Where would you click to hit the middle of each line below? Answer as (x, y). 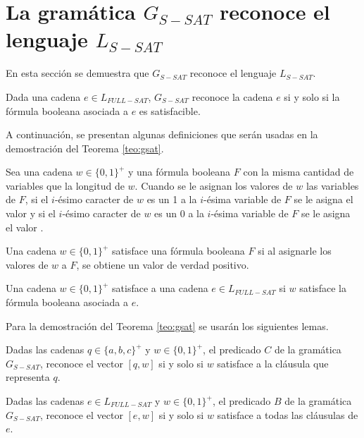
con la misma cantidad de (299, 172)
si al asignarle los (295, 251)
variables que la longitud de (65, 185)
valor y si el (31, 213)
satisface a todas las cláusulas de (288, 414)
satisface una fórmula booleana (178, 251)
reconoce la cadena (232, 96)
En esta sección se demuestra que (77, 73)
